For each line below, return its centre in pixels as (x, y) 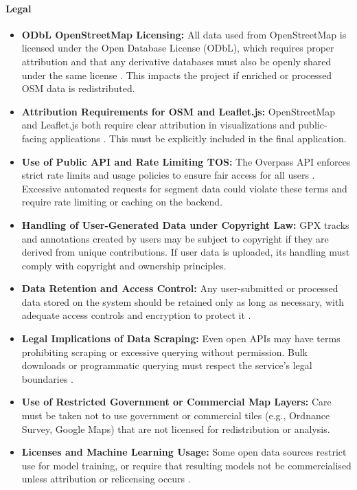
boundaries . (48, 378)
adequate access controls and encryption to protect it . (136, 315)
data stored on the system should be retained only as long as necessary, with (183, 301)
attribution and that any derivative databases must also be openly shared (176, 61)
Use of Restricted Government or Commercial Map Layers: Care (176, 402)
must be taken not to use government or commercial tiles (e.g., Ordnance (176, 415)
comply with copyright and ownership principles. (124, 265)
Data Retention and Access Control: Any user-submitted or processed (180, 288)
